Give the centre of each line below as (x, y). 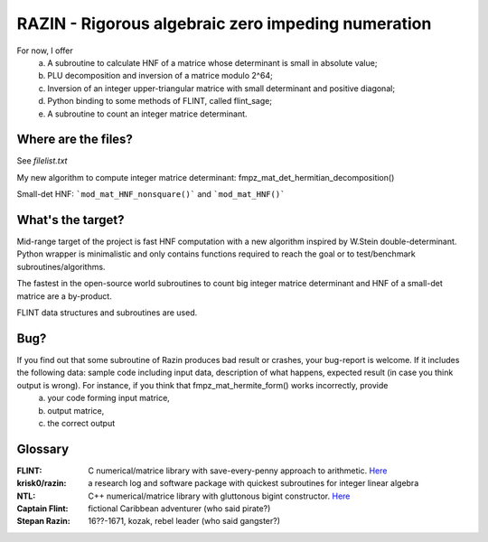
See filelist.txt (42, 161)
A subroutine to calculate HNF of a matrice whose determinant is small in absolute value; (212, 62)
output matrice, (76, 410)
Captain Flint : (42, 508)
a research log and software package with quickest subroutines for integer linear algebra (253, 483)
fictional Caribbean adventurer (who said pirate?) (179, 508)
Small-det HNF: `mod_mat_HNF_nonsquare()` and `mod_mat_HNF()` (151, 194)
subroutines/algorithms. (61, 266)
